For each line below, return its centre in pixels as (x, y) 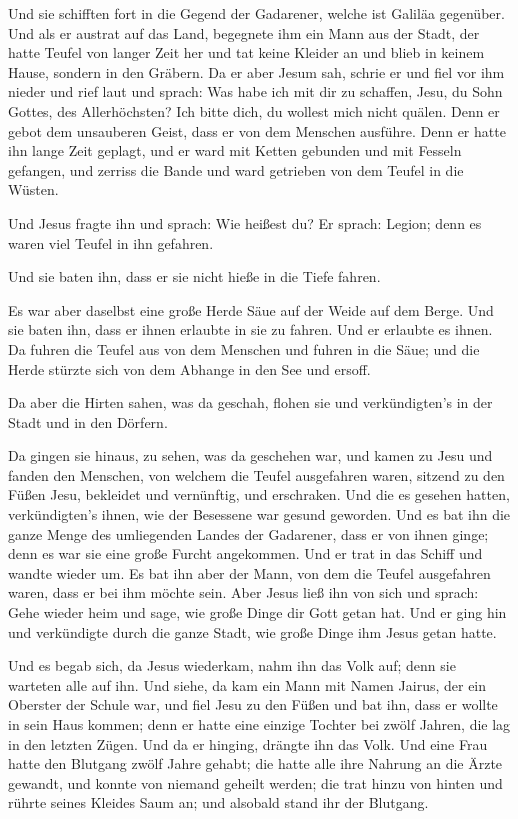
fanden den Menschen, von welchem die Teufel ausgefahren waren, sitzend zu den (256, 474)
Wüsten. (33, 189)
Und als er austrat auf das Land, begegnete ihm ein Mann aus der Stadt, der (244, 32)
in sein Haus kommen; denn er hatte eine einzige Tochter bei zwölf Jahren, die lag (259, 724)
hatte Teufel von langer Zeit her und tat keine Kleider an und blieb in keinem (246, 52)
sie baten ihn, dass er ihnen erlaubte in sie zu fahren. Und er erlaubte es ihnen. (250, 329)
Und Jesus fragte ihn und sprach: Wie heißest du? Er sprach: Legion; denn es (245, 222)
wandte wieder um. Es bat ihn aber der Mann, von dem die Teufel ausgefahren (249, 572)
